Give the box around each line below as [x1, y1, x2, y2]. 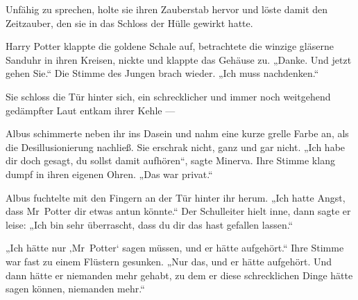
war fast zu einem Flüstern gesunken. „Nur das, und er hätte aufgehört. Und [6, 254, 332, 268]
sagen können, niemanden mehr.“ [6, 281, 145, 296]
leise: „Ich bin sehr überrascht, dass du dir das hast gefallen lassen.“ [6, 217, 293, 231]
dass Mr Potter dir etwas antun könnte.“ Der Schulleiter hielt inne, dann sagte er [6, 204, 351, 218]
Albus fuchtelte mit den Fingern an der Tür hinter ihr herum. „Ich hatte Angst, [6, 190, 346, 204]
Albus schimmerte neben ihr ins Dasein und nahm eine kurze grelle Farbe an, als [6, 126, 349, 141]
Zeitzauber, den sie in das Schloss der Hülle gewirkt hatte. [6, 15, 253, 30]
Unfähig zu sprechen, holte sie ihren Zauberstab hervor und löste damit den [6, 2, 328, 16]
